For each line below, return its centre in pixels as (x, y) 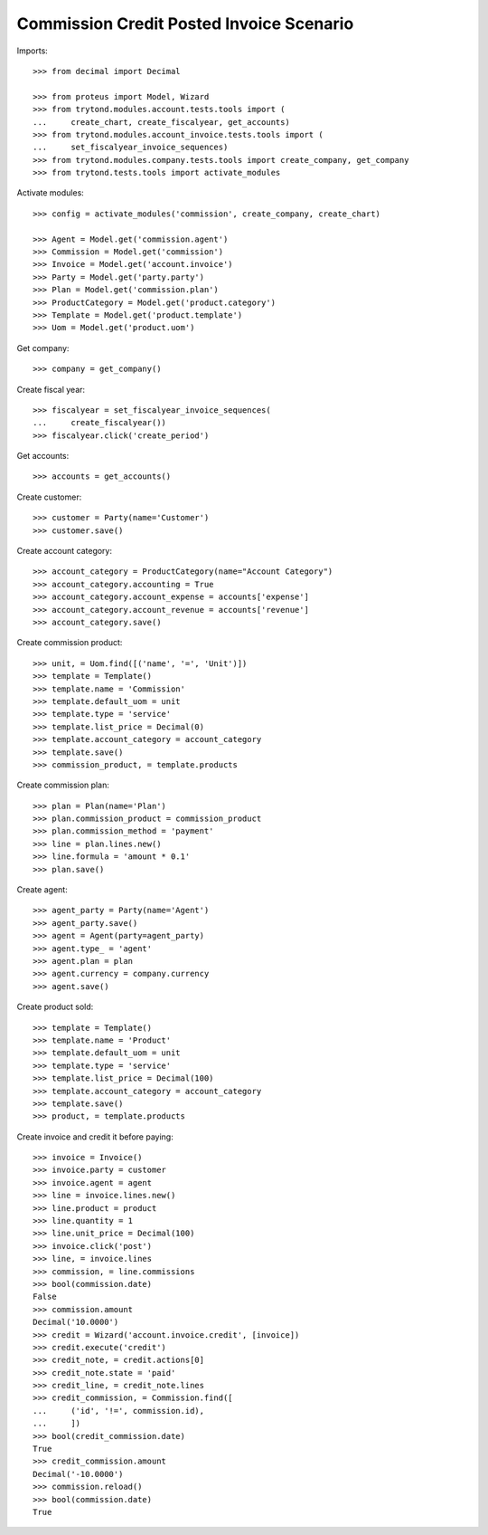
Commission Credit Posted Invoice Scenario (185, 24)
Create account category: (65, 551)
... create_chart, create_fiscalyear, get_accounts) (162, 122)
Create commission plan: (63, 785)
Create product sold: (55, 1007)
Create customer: (49, 497)
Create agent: (42, 890)
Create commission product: (70, 643)
